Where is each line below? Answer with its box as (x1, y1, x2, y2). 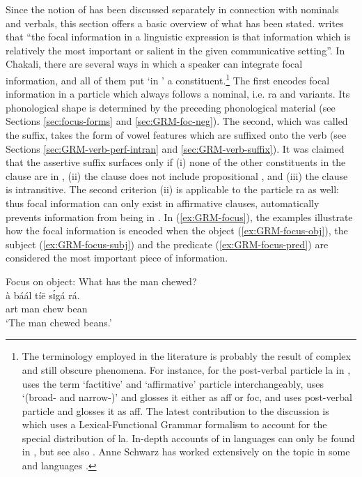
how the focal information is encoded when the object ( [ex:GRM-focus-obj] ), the (6, 223, 348, 238)
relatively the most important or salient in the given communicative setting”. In (6, 43, 345, 57)
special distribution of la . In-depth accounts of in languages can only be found (22, 430, 355, 445)
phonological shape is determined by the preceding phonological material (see (6, 100, 336, 114)
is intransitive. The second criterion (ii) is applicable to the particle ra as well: (6, 182, 339, 197)
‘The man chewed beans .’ (6, 315, 112, 329)
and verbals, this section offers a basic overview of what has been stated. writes (6, 15, 344, 30)
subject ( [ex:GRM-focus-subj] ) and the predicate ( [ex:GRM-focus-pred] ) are (6, 236, 329, 251)
